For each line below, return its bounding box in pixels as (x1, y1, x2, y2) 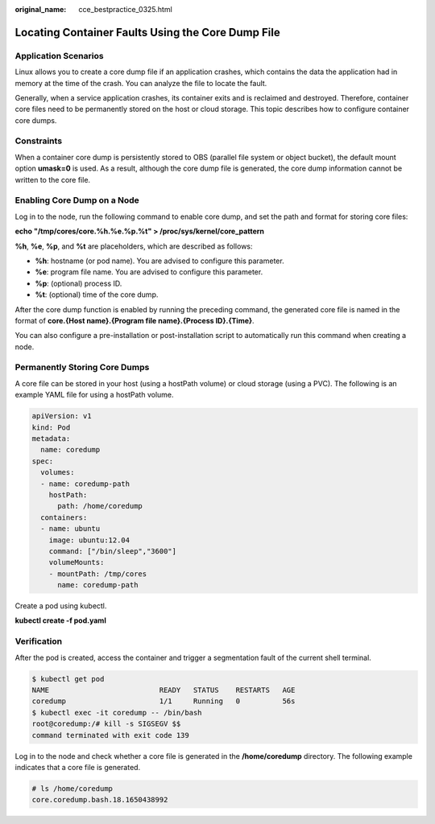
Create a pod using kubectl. (14, 601, 107, 611)
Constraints (14, 135, 63, 146)
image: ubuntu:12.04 (48, 535, 130, 545)
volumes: (40, 468, 75, 477)
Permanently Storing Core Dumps (14, 362, 150, 373)
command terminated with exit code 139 (31, 731, 189, 740)
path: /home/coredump (57, 501, 143, 511)
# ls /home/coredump (31, 784, 113, 793)
